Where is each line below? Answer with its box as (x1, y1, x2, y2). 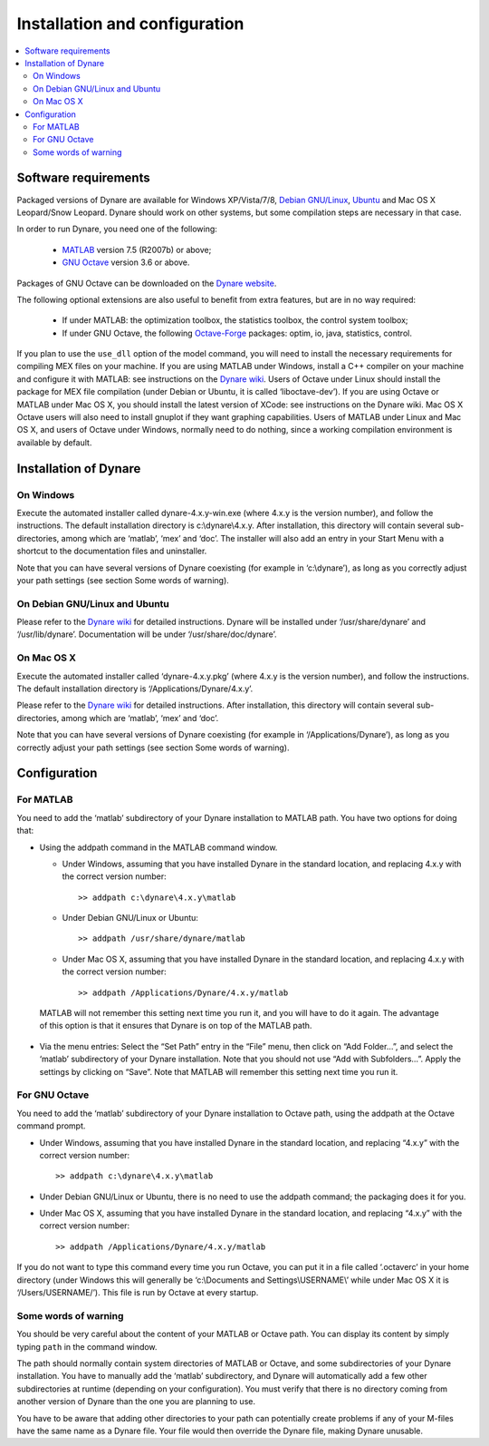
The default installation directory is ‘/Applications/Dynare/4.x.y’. (16, 683, 254, 694)
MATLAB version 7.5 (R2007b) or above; (62, 244, 212, 255)
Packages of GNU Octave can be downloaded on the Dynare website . (16, 278, 277, 288)
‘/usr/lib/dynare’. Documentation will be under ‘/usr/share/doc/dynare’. (16, 629, 277, 640)
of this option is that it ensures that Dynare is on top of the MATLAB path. (39, 1021, 312, 1031)
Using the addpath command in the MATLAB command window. (39, 842, 278, 853)
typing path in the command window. (16, 1341, 158, 1352)
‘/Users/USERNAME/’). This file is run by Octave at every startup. (16, 1287, 259, 1298)
